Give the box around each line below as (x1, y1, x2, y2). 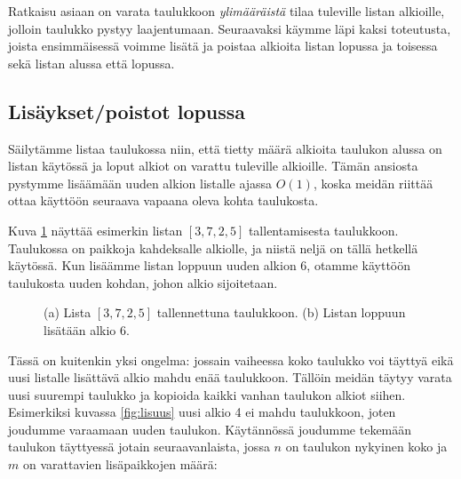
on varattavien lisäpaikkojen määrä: (22, 455, 218, 474)
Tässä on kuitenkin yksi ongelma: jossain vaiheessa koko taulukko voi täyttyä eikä (8, 350, 454, 369)
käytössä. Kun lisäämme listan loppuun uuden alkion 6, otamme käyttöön (8, 256, 411, 275)
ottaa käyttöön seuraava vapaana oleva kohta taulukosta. (8, 191, 319, 210)
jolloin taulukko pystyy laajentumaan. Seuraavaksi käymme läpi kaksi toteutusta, (8, 19, 451, 37)
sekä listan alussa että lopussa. (8, 53, 175, 72)
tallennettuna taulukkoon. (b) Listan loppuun (156, 303, 406, 322)
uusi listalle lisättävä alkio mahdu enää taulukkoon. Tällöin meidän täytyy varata (8, 368, 452, 387)
